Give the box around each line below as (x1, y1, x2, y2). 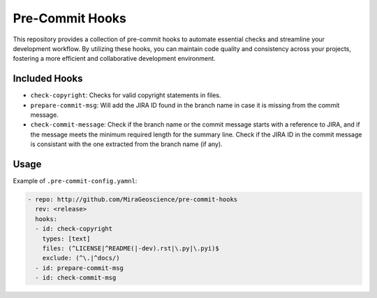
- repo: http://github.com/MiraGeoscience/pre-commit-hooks (27, 196, 238, 204)
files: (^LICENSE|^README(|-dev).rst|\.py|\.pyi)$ (42, 245, 219, 253)
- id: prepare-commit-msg (35, 264, 124, 272)
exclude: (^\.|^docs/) (42, 254, 120, 262)
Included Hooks (13, 73, 83, 85)
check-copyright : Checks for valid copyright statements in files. (30, 91, 221, 99)
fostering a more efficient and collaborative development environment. (13, 55, 216, 63)
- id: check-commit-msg (35, 274, 117, 282)
